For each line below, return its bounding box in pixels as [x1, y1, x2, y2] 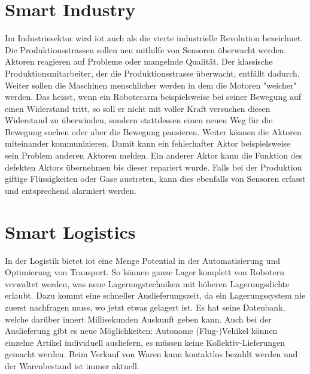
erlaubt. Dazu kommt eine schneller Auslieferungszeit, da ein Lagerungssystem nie [5, 289, 306, 302]
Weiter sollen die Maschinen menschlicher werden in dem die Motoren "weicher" [5, 78, 297, 91]
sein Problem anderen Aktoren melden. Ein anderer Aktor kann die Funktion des [5, 149, 303, 162]
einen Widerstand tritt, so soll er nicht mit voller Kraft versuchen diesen [5, 102, 271, 114]
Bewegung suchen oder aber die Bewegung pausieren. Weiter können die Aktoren [5, 125, 302, 138]
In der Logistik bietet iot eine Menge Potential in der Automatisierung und [5, 254, 280, 266]
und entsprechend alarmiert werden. [5, 184, 136, 196]
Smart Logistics [5, 219, 136, 244]
